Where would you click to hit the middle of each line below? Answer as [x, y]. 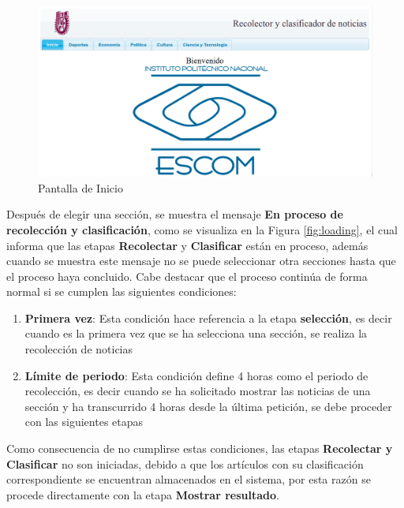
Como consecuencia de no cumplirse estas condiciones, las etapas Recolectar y [200, 448]
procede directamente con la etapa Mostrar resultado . [143, 494]
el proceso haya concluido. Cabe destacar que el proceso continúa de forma [187, 276]
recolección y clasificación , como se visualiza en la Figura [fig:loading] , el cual [202, 229]
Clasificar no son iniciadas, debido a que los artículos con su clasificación [185, 463]
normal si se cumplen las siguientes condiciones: [122, 291]
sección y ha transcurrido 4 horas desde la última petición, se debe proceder [208, 406]
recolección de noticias [79, 349]
